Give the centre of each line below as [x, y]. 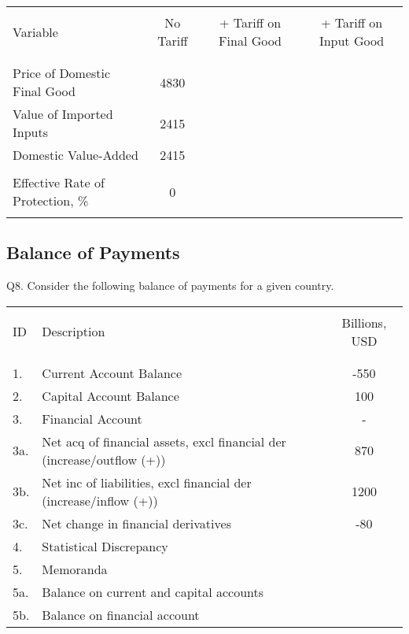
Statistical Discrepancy [105, 546]
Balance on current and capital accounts [153, 591]
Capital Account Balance [111, 395]
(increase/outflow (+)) [104, 459]
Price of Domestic [62, 73]
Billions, [364, 322]
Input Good [352, 41]
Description [74, 332]
